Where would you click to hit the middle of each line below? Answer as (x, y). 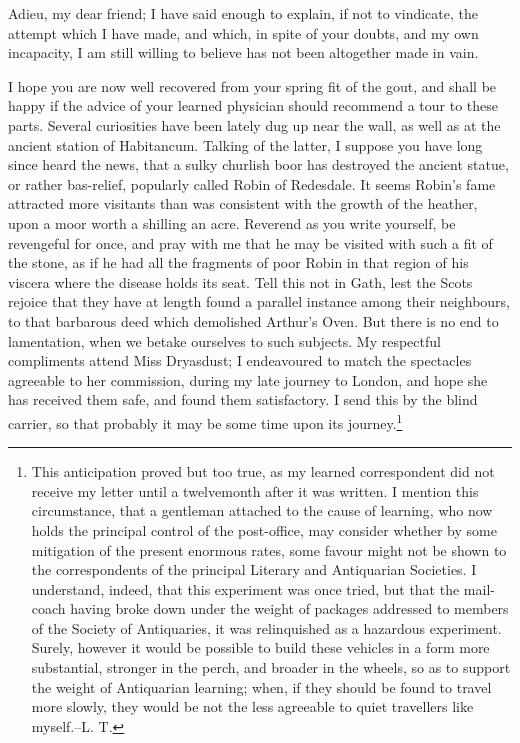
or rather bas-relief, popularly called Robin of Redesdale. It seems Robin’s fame (252, 183)
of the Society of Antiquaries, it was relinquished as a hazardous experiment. (266, 627)
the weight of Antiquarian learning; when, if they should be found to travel (261, 686)
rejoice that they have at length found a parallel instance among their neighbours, (259, 301)
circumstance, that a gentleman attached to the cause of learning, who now (262, 510)
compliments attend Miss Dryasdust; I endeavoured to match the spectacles (240, 360)
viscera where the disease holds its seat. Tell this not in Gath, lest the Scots (240, 281)
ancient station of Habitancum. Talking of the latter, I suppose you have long (245, 144)
